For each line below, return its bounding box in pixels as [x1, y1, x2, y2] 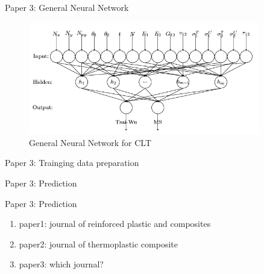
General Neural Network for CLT [29, 136, 152, 148]
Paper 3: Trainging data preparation [5, 156, 139, 169]
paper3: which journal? [19, 258, 104, 270]
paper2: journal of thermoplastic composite [19, 237, 178, 250]
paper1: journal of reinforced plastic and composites [19, 217, 211, 230]
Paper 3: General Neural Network [5, 1, 129, 13]
